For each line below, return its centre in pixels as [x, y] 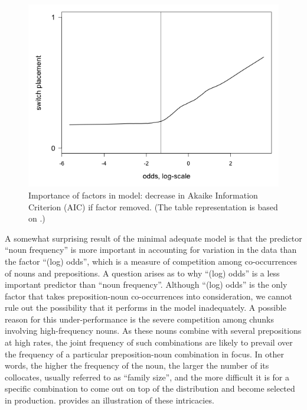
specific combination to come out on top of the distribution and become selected [150, 388]
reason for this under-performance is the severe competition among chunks [139, 319]
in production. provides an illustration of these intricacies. [110, 400]
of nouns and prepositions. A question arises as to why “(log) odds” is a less [142, 273]
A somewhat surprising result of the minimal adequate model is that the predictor [153, 238]
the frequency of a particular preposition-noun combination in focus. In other [144, 354]
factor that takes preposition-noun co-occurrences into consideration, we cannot [149, 296]
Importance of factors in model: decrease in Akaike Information [143, 195]
